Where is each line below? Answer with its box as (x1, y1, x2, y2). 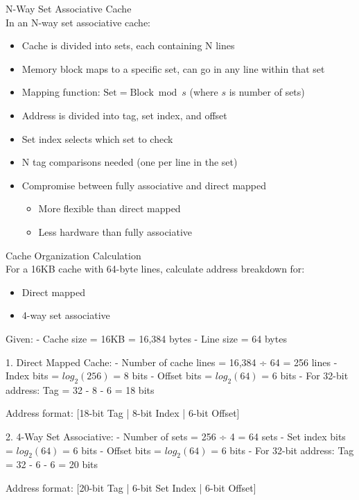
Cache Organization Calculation (6, 248, 141, 262)
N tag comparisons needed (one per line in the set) (21, 155, 238, 169)
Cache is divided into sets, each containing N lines (21, 38, 235, 53)
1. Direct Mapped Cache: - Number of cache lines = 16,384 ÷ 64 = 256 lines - (6, 354, 338, 369)
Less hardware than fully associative (38, 224, 193, 239)
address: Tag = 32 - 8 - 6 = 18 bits (6, 382, 155, 397)
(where (189, 85, 218, 99)
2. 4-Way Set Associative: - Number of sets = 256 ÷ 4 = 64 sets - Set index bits (6, 429, 346, 444)
